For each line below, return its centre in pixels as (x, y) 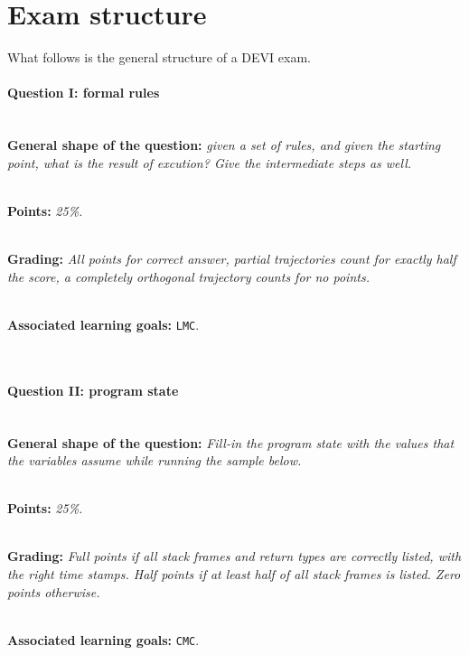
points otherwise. (54, 591)
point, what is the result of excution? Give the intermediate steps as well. (210, 162)
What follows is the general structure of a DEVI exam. (159, 57)
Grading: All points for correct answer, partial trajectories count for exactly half (232, 259)
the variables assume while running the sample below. (155, 460)
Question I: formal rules (84, 93)
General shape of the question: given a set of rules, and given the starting (224, 145)
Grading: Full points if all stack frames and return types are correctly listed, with (234, 556)
